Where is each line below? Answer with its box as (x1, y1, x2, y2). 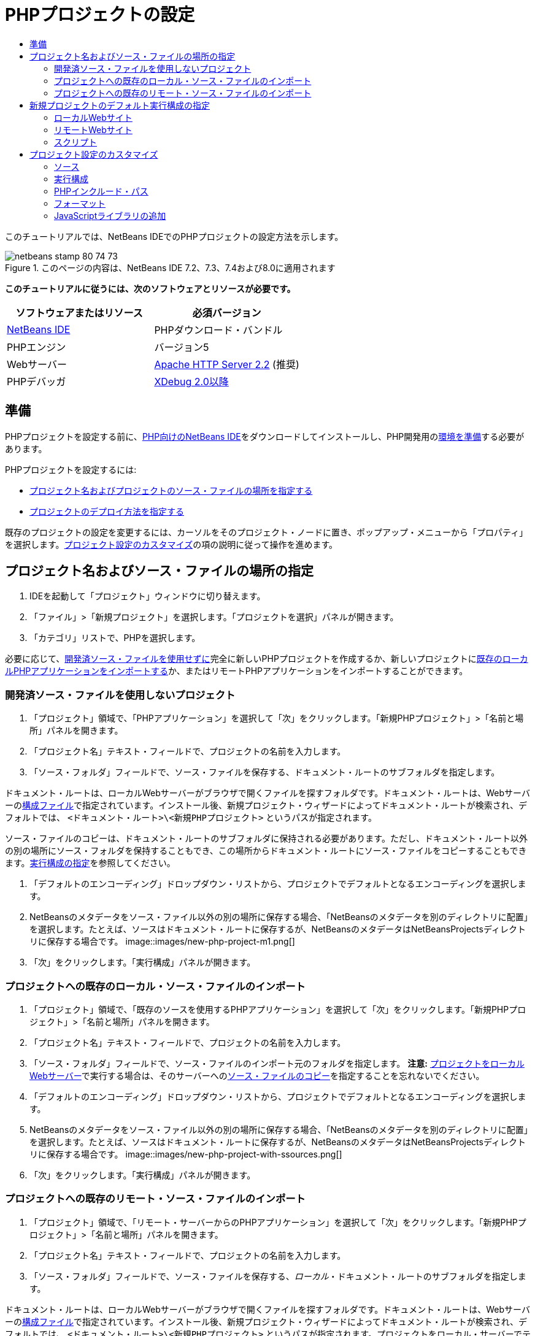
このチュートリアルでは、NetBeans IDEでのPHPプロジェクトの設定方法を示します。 (5, 231, 344, 242)
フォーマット (54, 198, 106, 209)
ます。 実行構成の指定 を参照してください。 (5, 858, 175, 869)
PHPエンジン (7, 340, 66, 353)
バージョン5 (154, 340, 209, 353)
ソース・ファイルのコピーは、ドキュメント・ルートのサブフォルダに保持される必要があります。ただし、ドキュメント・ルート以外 (5, 833, 528, 844)
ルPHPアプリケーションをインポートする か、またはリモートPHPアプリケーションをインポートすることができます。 (5, 666, 468, 677)
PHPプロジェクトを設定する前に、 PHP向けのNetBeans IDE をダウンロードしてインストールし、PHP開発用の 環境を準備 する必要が (5, 431, 525, 442)
